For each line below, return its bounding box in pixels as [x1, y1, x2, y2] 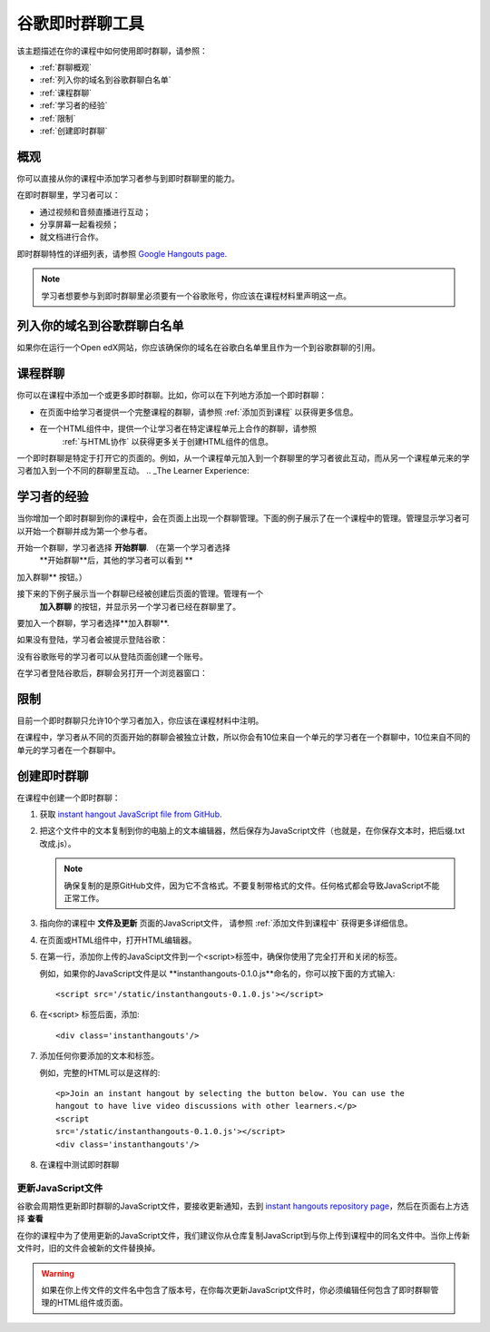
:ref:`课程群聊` [39, 87, 93, 98]
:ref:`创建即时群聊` [39, 125, 108, 136]
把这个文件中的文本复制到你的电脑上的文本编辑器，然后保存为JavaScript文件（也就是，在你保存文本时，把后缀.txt [39, 826, 465, 837]
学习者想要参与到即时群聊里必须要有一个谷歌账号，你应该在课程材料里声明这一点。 [41, 290, 351, 301]
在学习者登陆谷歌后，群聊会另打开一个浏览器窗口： [16, 668, 208, 679]
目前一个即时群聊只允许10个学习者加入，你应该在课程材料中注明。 [16, 715, 264, 726]
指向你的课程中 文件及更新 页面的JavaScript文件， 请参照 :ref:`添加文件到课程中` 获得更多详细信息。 [39, 917, 413, 929]
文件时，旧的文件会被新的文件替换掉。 [16, 1243, 161, 1254]
